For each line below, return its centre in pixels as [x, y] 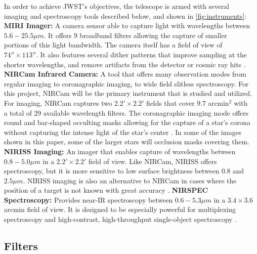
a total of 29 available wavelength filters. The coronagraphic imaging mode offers [126, 112]
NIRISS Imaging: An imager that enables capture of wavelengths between [120, 151]
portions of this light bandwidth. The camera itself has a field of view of [113, 45]
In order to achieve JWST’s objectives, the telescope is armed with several [117, 6]
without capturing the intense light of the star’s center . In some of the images [123, 132]
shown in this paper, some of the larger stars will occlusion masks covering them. [127, 142]
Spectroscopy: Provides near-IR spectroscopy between [88, 199]
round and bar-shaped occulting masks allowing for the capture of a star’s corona [127, 122]
